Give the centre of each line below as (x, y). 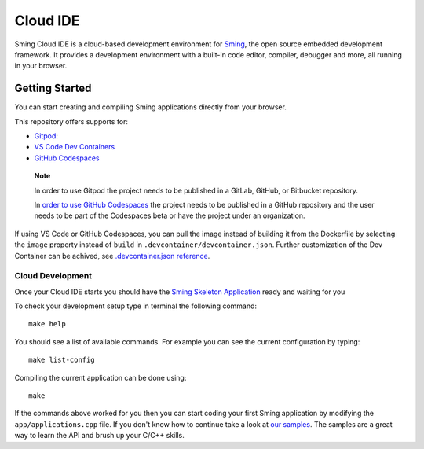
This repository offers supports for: (71, 121)
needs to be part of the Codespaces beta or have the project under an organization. (170, 215)
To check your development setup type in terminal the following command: (136, 306)
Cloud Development (53, 276)
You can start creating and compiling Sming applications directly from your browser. (150, 107)
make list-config (62, 360)
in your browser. (41, 66)
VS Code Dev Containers (75, 147)
